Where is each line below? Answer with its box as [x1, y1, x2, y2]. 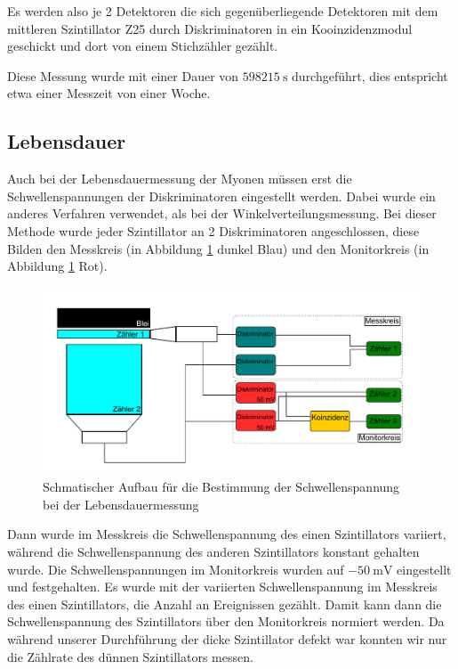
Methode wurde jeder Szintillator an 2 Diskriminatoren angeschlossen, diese [7, 221, 420, 240]
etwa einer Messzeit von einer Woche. [7, 84, 211, 102]
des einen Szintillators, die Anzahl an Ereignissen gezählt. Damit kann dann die [7, 594, 442, 613]
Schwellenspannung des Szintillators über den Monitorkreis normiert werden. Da [7, 612, 445, 631]
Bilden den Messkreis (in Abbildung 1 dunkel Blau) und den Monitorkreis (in [7, 239, 430, 257]
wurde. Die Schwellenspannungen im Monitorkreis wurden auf [7, 559, 344, 578]
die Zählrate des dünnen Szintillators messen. [7, 647, 253, 665]
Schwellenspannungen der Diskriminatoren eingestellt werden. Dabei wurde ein [7, 186, 436, 205]
